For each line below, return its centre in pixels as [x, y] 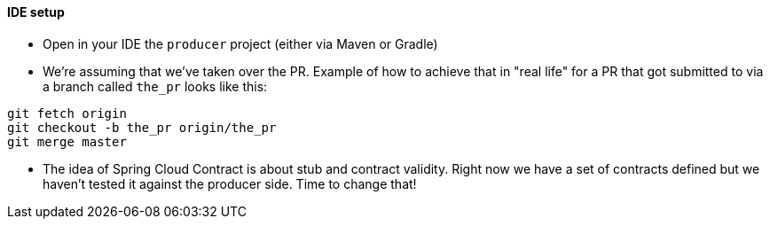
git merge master [67, 141]
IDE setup [36, 12]
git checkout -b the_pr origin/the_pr [142, 127]
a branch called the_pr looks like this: [155, 86]
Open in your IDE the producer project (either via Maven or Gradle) [240, 43]
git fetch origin [67, 113]
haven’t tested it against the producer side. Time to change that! [230, 183]
